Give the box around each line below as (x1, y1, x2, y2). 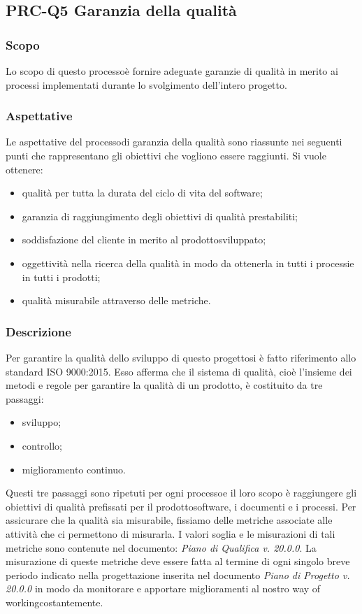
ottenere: (6, 162, 43, 176)
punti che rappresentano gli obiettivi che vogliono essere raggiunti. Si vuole (6, 148, 326, 162)
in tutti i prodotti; (22, 269, 101, 284)
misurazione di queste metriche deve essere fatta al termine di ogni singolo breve (6, 554, 350, 569)
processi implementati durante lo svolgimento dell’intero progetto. (6, 77, 287, 92)
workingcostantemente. (6, 594, 103, 609)
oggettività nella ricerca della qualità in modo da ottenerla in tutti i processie (22, 255, 354, 270)
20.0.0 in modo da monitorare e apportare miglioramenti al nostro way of (6, 581, 321, 596)
